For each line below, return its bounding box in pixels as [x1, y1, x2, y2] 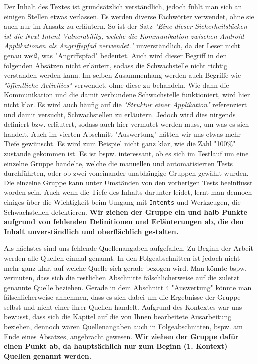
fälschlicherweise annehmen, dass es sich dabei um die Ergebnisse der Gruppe [4, 292, 241, 302]
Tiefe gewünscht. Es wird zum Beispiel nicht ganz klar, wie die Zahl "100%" [4, 138, 236, 149]
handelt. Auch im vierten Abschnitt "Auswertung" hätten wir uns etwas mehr [4, 128, 241, 139]
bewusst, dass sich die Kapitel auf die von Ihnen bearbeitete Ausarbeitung [4, 311, 232, 322]
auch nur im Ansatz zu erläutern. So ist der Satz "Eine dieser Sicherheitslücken [4, 21, 247, 31]
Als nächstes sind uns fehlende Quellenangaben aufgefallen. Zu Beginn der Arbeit [4, 243, 253, 253]
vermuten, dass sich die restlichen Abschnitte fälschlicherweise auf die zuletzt [4, 272, 240, 283]
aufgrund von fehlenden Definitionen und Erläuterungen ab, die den [4, 216, 244, 227]
